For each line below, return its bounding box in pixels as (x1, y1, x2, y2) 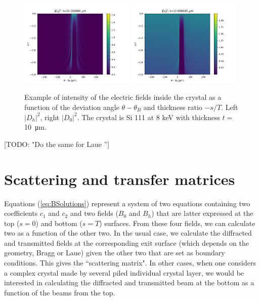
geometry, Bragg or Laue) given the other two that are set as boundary (4, 247, 225, 258)
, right (40, 111, 60, 122)
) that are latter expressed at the (151, 208, 253, 218)
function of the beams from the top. (4, 287, 115, 297)
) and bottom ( (35, 217, 82, 228)
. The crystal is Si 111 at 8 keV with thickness (77, 111, 220, 122)
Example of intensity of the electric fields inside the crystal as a (24, 92, 222, 102)
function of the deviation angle (24, 102, 119, 112)
